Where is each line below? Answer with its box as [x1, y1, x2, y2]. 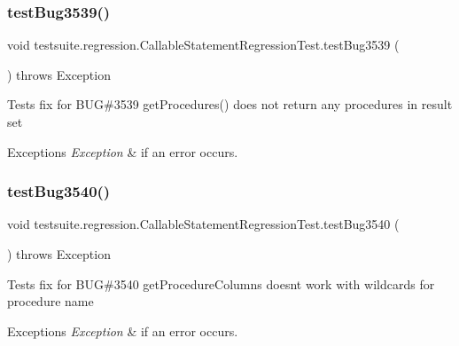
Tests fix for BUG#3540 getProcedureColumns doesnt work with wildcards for [7, 274, 435, 293]
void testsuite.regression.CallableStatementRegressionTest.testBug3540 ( [7, 215, 400, 233]
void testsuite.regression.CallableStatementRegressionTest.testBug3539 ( [7, 35, 400, 54]
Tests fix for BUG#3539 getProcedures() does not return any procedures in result [7, 95, 453, 114]
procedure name [7, 292, 94, 311]
